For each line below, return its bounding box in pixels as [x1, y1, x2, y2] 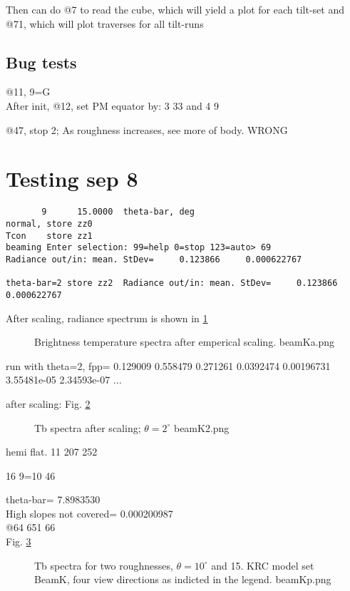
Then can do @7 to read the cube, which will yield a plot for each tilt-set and [6, 2, 344, 16]
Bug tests [6, 51, 77, 73]
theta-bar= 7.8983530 [6, 492, 101, 507]
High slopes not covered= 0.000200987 [6, 505, 173, 520]
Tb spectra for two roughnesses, [34, 557, 173, 572]
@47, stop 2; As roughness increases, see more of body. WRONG [6, 122, 288, 137]
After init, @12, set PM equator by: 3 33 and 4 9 [6, 98, 220, 113]
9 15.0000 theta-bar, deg [41, 207, 195, 217]
